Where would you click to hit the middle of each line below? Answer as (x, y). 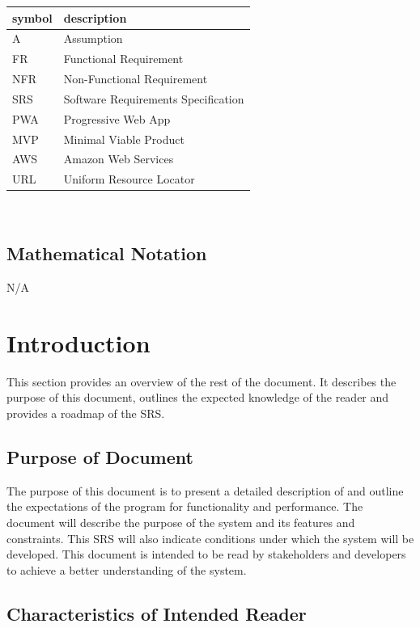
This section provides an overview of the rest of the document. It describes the (202, 381)
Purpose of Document (100, 457)
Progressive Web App (117, 118)
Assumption (93, 38)
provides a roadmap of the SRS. (86, 413)
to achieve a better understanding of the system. (127, 569)
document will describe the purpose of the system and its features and (181, 523)
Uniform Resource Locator (129, 179)
